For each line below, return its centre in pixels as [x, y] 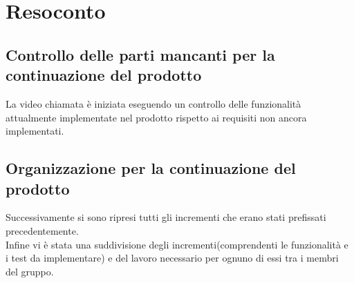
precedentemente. [42, 230]
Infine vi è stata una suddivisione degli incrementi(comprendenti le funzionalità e [177, 244]
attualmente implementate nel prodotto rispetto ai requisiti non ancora [156, 117]
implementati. [35, 131]
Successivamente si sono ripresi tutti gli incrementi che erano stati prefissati [166, 217]
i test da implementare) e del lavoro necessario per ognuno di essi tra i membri [172, 258]
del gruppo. [30, 271]
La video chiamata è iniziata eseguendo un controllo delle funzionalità [153, 103]
